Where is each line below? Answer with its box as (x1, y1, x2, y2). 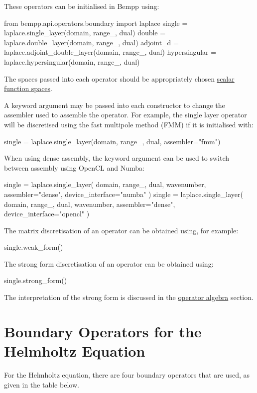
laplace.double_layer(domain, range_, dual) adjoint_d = (4, 37, 179, 47)
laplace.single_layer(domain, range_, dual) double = (4, 27, 166, 38)
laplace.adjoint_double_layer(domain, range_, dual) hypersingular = (4, 47, 217, 57)
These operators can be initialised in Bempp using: (4, 1, 159, 11)
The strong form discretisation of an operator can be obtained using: (4, 258, 214, 269)
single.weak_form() (4, 242, 63, 252)
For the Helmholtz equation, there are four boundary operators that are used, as (4, 369, 250, 380)
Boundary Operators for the (4, 321, 202, 341)
